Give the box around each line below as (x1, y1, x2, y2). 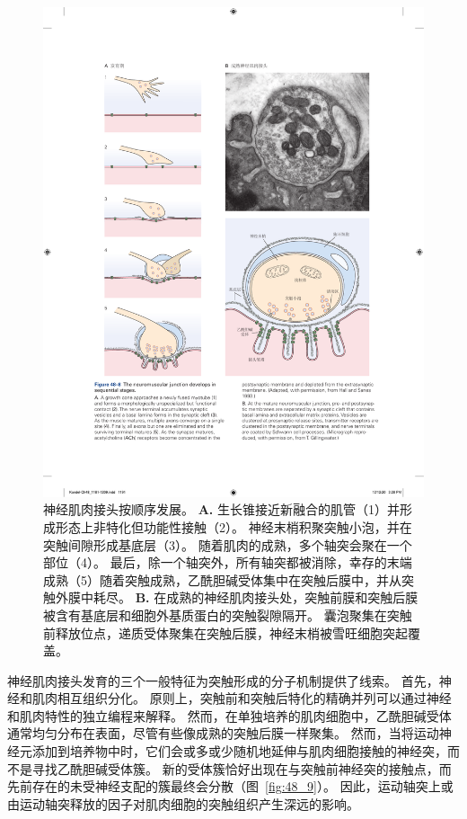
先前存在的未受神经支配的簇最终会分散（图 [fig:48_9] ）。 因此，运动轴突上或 (7, 777, 454, 796)
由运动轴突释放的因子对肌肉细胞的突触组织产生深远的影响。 (7, 794, 359, 813)
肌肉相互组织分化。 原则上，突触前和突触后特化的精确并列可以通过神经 (31, 689, 452, 708)
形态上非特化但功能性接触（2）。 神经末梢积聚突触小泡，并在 (55, 517, 412, 536)
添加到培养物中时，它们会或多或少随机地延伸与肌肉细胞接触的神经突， (31, 742, 447, 761)
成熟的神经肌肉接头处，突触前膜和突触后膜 (166, 588, 419, 607)
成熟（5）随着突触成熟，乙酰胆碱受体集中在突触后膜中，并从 (43, 570, 401, 589)
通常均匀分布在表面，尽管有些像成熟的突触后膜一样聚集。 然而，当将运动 (7, 724, 439, 743)
